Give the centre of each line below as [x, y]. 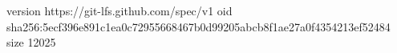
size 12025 [31, 42]
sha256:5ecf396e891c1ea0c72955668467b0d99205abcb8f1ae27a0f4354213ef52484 [198, 26]
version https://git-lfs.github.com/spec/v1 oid [120, 10]
